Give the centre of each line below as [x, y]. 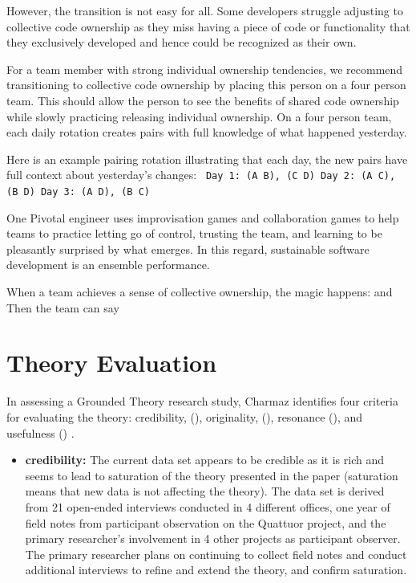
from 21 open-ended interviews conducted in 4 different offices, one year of [208, 506]
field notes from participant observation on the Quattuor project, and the [206, 522]
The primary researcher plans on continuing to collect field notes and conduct [216, 554]
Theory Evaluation [112, 363]
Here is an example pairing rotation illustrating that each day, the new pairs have [207, 159]
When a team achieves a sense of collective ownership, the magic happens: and [200, 292]
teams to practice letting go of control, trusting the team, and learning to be [194, 233]
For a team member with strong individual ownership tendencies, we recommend [205, 69]
